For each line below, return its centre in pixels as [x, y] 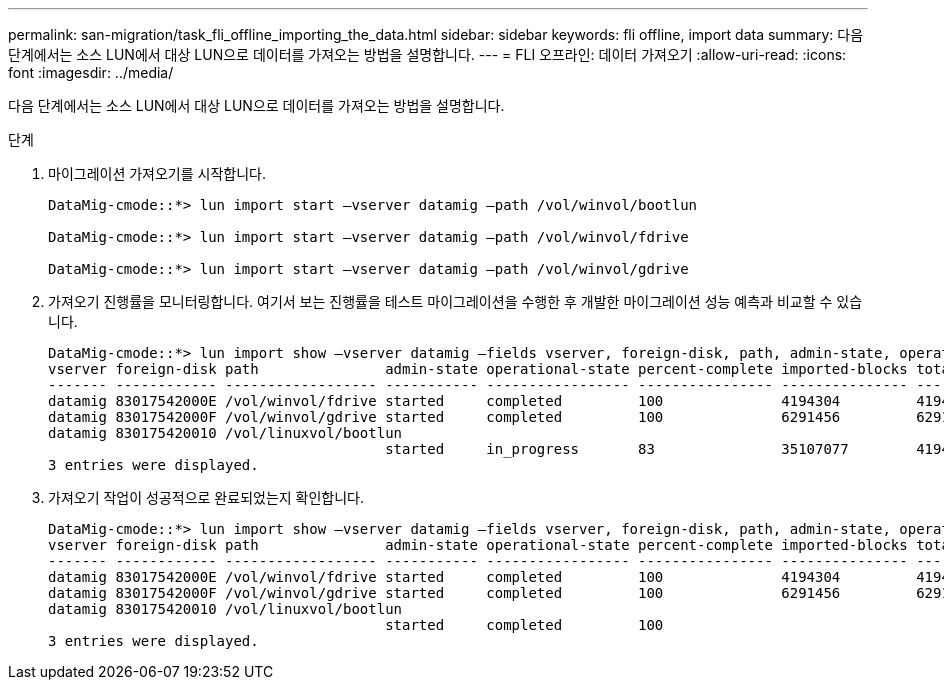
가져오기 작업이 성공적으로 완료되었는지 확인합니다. [206, 497]
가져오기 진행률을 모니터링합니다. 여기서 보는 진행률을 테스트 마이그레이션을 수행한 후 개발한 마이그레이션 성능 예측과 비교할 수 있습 [455, 301]
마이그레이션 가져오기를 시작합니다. [157, 173]
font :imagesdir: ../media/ [91, 72]
